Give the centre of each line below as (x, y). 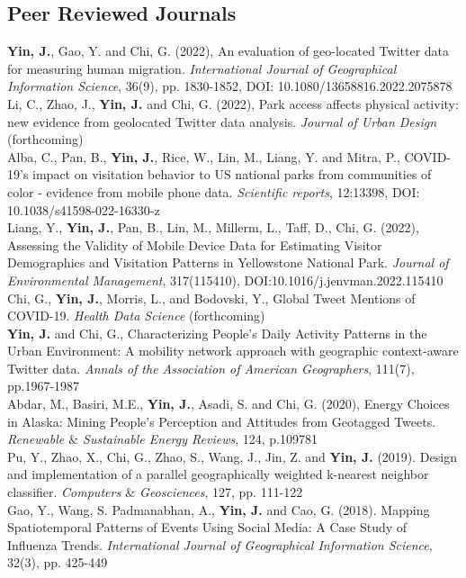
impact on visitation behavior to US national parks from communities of (232, 174)
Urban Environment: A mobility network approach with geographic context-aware (233, 351)
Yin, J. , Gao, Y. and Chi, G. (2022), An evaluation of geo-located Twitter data (229, 51)
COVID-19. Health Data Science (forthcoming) (136, 316)
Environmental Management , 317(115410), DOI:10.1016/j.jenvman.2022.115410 (225, 280)
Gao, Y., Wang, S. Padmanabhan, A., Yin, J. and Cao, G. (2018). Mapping (219, 509)
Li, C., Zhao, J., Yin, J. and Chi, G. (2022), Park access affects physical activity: (233, 103)
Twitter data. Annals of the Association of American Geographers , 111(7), (211, 368)
